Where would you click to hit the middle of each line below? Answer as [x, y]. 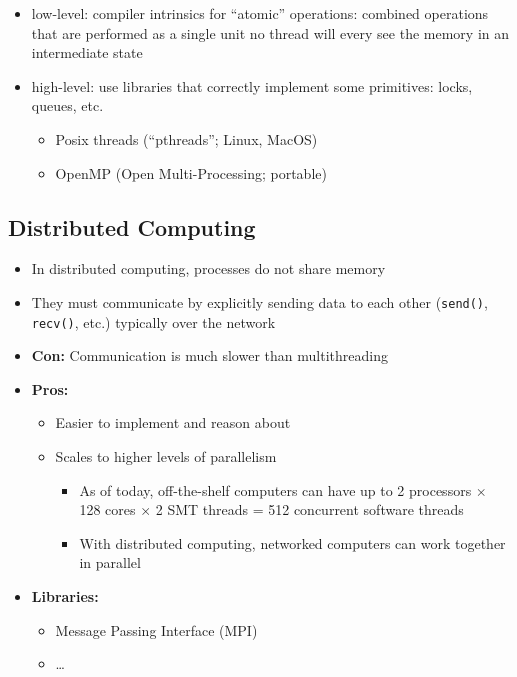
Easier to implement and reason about [173, 422]
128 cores [107, 509]
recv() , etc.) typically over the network [153, 321]
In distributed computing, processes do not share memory [208, 268]
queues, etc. [67, 105]
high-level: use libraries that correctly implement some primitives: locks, [252, 85]
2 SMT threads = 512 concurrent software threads [309, 509]
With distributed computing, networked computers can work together [292, 542]
